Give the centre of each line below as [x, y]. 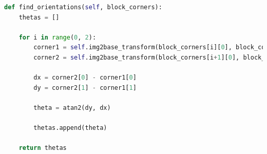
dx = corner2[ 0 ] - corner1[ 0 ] [85, 78]
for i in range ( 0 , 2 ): [58, 37]
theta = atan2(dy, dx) [72, 108]
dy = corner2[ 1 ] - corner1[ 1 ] [85, 88]
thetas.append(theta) [70, 128]
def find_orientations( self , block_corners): [83, 7]
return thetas [43, 148]
